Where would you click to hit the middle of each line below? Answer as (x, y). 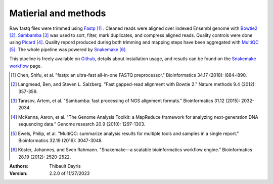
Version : (18, 173)
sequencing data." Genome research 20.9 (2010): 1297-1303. (82, 124)
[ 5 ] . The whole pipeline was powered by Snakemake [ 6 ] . (68, 49)
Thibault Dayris (65, 166)
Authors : (19, 166)
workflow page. (26, 66)
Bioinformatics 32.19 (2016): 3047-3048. (61, 141)
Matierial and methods (58, 13)
